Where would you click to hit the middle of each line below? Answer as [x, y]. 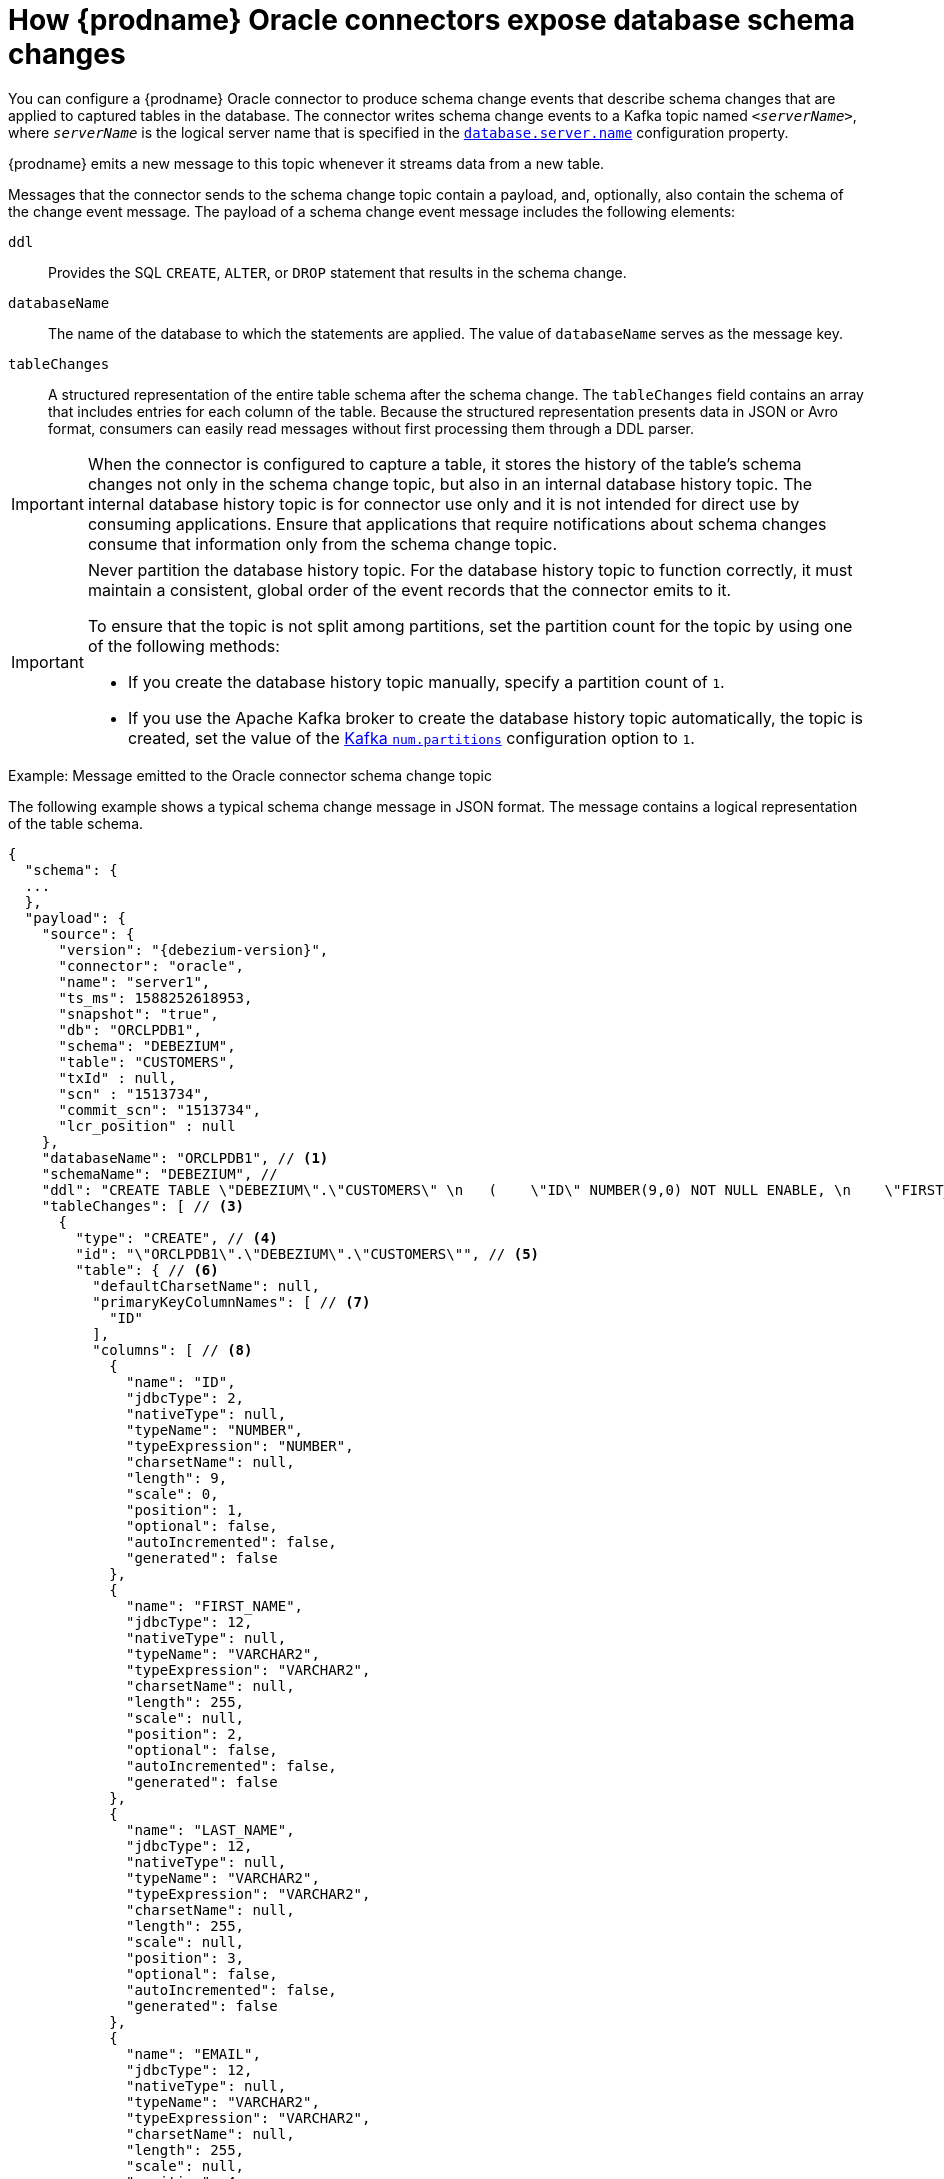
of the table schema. [76, 823]
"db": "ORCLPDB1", [130, 1029]
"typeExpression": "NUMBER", [240, 1445]
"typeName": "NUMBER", [215, 1429]
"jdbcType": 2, [185, 1397]
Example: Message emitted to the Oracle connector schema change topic [250, 775]
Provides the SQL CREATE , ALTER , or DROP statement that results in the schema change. [337, 272]
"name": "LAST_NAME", [210, 1829]
